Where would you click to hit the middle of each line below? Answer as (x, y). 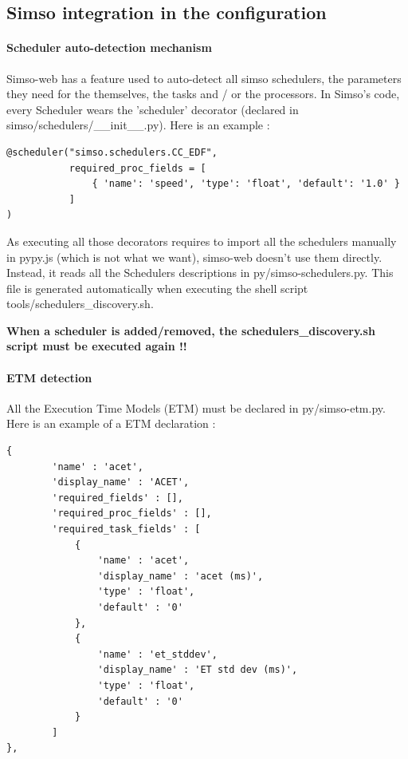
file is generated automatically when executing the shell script (157, 288)
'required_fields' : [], (118, 498)
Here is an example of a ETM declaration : (111, 423)
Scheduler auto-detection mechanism (109, 47)
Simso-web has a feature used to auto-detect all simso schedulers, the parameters (204, 78)
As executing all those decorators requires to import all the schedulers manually (202, 241)
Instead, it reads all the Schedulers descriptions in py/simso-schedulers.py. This (200, 273)
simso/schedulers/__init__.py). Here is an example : (138, 125)
